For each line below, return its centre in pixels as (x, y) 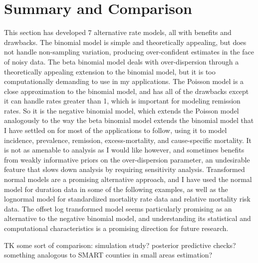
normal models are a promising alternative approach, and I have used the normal (128, 179)
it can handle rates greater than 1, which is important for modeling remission (122, 101)
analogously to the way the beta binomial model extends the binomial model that (129, 120)
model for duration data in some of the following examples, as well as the (116, 189)
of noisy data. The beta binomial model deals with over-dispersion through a (122, 61)
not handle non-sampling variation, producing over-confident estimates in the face (129, 52)
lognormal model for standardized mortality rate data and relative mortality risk (128, 199)
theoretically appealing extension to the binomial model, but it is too (110, 71)
